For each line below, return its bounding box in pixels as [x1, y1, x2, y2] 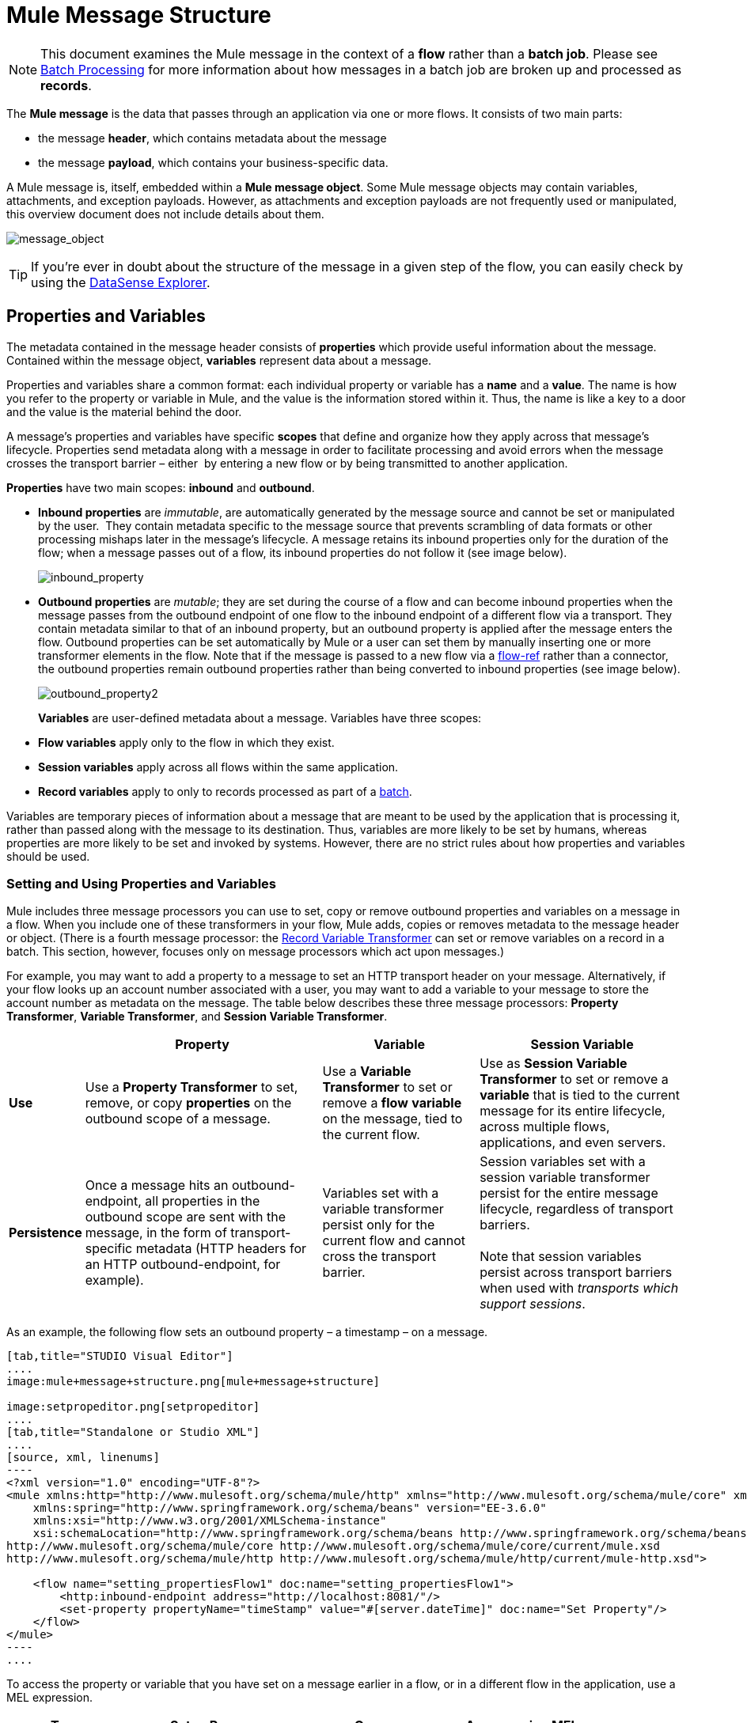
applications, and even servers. [480, 1134, 666, 1151]
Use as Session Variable [480, 1055, 628, 1072]
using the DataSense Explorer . [31, 274, 210, 290]
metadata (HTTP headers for [135, 1240, 307, 1257]
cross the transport [322, 1248, 436, 1265]
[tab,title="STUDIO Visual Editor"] [6, 1350, 233, 1363]
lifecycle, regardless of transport [480, 1201, 673, 1217]
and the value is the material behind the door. [6, 404, 242, 418]
